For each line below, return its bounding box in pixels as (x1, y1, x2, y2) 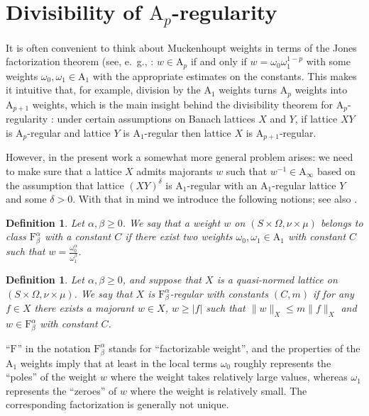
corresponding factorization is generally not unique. (6, 397, 229, 412)
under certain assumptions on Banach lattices (57, 111, 255, 126)
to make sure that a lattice (6, 164, 122, 179)
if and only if (190, 54, 247, 69)
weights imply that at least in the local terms (20, 355, 217, 370)
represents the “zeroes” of (6, 383, 117, 398)
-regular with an (187, 177, 258, 192)
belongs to (320, 215, 363, 230)
